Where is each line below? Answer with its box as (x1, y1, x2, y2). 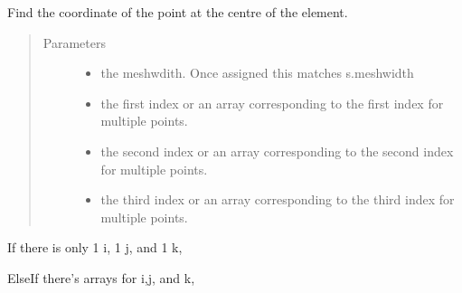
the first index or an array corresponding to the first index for (100, 93, 444, 112)
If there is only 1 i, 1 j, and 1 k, (7, 238, 183, 257)
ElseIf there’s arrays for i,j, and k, (7, 268, 195, 287)
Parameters (42, 33, 106, 52)
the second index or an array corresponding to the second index (100, 141, 454, 160)
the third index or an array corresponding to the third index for (100, 190, 455, 209)
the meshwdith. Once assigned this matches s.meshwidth (100, 63, 414, 82)
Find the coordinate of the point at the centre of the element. (7, 3, 348, 21)
